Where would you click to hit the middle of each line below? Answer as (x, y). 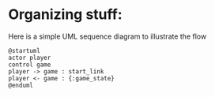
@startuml (25, 50)
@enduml (21, 85)
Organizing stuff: (65, 15)
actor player (30, 58)
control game (30, 65)
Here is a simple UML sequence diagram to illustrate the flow (107, 36)
